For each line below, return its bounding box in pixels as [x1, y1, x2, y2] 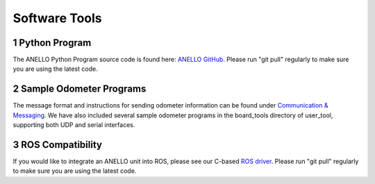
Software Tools [12, 10, 102, 26]
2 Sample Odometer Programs [12, 83, 147, 95]
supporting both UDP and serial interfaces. [12, 121, 135, 129]
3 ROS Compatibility [12, 139, 102, 151]
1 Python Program [12, 37, 92, 49]
